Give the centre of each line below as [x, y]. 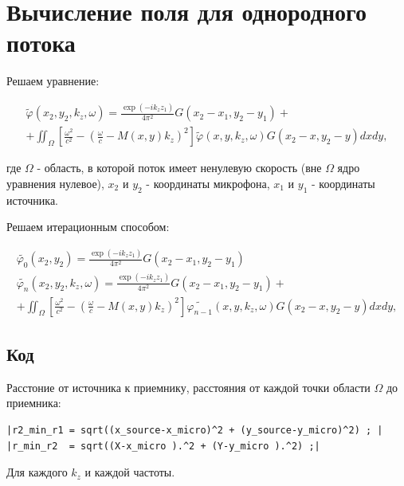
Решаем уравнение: [53, 81]
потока [41, 43]
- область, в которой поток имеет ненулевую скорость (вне [179, 168]
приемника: [34, 403]
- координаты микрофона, [208, 183]
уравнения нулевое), [55, 183]
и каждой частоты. [130, 472]
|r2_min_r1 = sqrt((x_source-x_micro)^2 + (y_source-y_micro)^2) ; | [195, 430]
